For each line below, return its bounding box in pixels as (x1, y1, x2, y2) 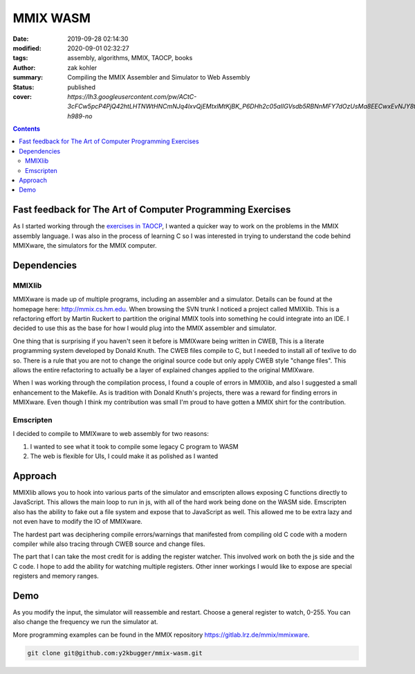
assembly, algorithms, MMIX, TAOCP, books (67, 54, 193, 62)
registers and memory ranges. (12, 572, 100, 581)
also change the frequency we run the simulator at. (12, 618, 158, 626)
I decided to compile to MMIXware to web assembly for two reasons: (12, 430, 209, 438)
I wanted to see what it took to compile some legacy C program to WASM (30, 442, 239, 450)
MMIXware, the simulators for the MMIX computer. (12, 242, 157, 250)
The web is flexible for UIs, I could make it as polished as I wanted (30, 452, 219, 460)
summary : (12, 73, 44, 82)
